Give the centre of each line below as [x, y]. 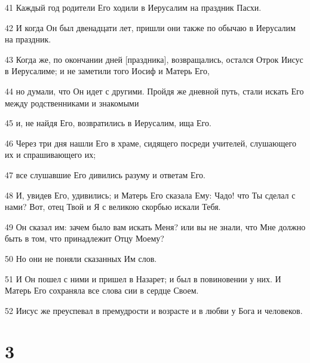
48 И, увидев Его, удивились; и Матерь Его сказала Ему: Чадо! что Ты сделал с [150, 195]
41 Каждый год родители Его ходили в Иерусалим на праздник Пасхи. [133, 7]
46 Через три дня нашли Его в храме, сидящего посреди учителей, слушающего [151, 143]
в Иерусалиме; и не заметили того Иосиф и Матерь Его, [107, 71]
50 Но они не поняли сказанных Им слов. [81, 258]
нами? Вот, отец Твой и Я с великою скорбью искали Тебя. [113, 207]
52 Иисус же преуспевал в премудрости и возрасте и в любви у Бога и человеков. [154, 310]
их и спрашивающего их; [50, 155]
